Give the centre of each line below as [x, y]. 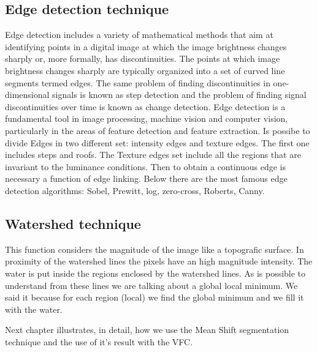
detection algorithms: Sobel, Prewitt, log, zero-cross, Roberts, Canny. [135, 190]
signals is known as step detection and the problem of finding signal [179, 95]
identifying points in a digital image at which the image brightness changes [146, 46]
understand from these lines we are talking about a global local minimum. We [151, 285]
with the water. [34, 309]
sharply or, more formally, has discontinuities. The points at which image [143, 58]
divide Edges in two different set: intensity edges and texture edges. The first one [157, 142]
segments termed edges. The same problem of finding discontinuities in [138, 82]
